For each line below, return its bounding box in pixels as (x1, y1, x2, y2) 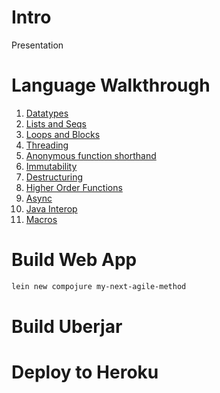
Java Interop (25, 202, 78, 215)
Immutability (25, 160, 78, 172)
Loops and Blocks (25, 128, 101, 140)
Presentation (11, 39, 64, 51)
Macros (25, 213, 58, 225)
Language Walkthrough (11, 74, 211, 97)
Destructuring (25, 171, 84, 183)
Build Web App (11, 249, 138, 271)
